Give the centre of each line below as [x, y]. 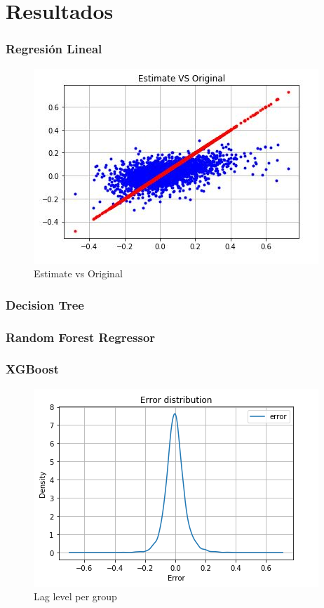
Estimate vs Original [78, 273]
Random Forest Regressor [81, 337]
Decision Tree [45, 304]
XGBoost [32, 369]
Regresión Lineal [54, 49]
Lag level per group [75, 596]
